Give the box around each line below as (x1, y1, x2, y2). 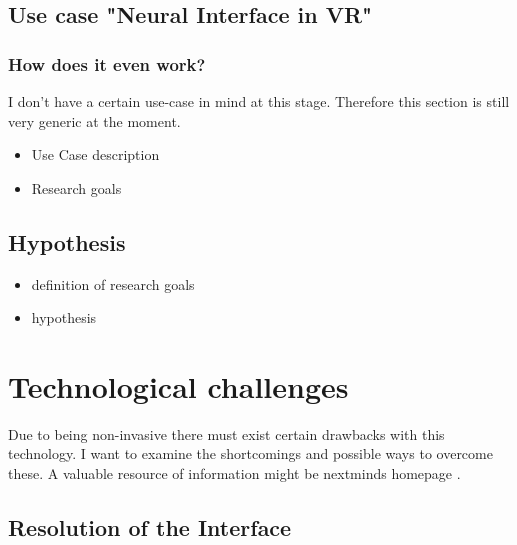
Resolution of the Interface (8, 512, 292, 543)
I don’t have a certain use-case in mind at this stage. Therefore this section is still (8, 91, 510, 111)
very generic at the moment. (8, 110, 181, 131)
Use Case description (31, 144, 160, 165)
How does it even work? (8, 51, 206, 76)
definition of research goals (31, 273, 195, 294)
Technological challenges (8, 365, 349, 406)
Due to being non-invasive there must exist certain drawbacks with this (8, 423, 445, 444)
